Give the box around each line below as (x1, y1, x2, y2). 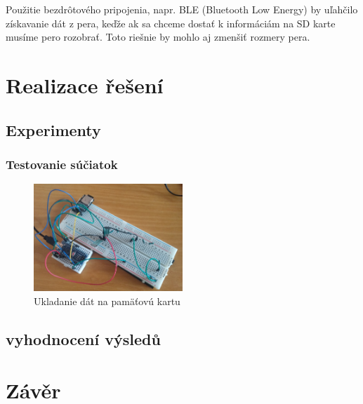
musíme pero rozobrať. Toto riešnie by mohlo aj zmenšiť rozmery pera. (6, 29, 310, 44)
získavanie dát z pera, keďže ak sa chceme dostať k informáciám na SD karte (6, 15, 336, 30)
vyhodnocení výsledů (6, 328, 161, 349)
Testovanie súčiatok (6, 155, 118, 173)
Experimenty (6, 119, 101, 140)
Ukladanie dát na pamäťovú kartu (34, 293, 180, 308)
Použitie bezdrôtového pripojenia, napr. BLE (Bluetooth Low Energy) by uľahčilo (6, 2, 358, 16)
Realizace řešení (6, 70, 164, 99)
